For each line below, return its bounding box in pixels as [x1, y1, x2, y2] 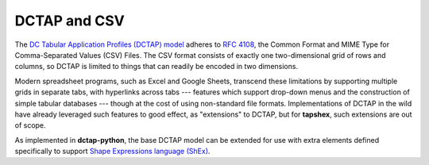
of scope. [14, 121, 47, 130]
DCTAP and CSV [14, 12, 125, 29]
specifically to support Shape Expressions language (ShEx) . [14, 147, 211, 156]
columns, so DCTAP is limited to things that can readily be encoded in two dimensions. [14, 62, 298, 71]
